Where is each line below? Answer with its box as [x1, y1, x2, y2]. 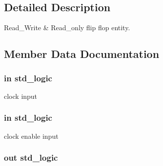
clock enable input [4, 130, 59, 141]
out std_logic [4, 151, 58, 164]
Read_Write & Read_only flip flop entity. [4, 22, 130, 33]
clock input [4, 91, 38, 101]
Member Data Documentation [4, 46, 160, 61]
